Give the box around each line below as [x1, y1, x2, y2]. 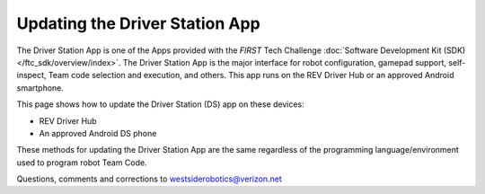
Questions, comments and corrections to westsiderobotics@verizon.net [16, 173, 282, 184]
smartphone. [16, 82, 65, 93]
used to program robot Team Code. [16, 157, 147, 168]
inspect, [16, 70, 47, 81]
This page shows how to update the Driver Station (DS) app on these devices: [16, 99, 304, 110]
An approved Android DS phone [39, 128, 157, 138]
